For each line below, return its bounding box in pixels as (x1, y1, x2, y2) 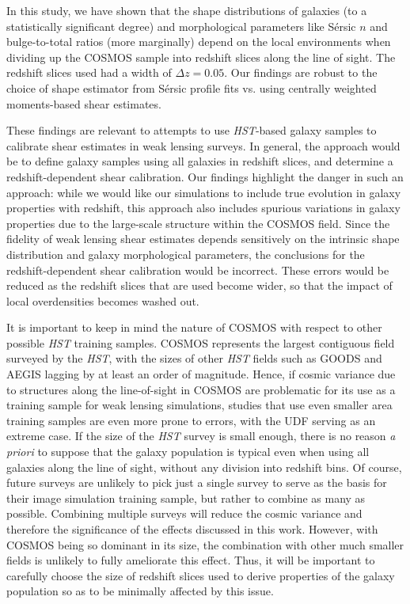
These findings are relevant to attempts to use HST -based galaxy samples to (6, 122, 377, 139)
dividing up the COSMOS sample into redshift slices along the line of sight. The (6, 48, 396, 65)
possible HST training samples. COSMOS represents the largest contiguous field (6, 334, 395, 351)
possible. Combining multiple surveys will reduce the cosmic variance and (6, 505, 363, 522)
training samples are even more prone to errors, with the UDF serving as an (6, 412, 376, 428)
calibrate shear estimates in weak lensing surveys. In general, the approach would (6, 137, 401, 154)
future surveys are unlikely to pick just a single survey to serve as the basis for (6, 474, 387, 491)
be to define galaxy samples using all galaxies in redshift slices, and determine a (6, 153, 393, 169)
